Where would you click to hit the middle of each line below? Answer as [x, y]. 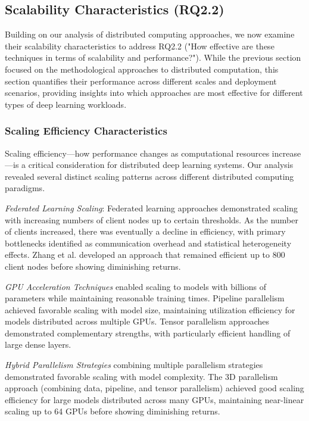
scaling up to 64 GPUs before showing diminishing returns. [113, 411]
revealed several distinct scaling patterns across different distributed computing [149, 176]
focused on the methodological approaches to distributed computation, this [142, 69]
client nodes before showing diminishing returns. [93, 266]
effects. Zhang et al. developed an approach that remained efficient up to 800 [145, 255]
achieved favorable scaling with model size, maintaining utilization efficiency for [150, 309]
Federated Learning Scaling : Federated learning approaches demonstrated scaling [151, 208]
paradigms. [25, 188]
